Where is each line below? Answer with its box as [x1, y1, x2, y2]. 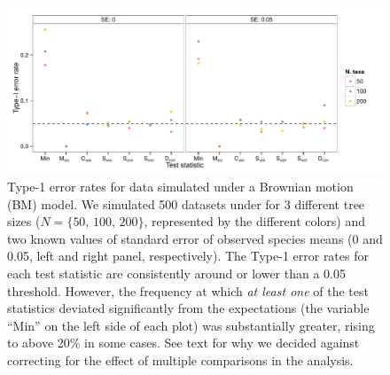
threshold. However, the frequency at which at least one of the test [7, 281, 369, 300]
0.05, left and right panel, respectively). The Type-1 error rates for [7, 246, 369, 265]
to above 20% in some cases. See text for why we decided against [7, 333, 360, 352]
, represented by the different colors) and [144, 212, 366, 230]
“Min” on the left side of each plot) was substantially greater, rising [7, 316, 375, 334]
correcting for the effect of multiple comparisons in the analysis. [7, 350, 354, 369]
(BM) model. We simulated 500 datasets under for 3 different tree [7, 194, 365, 213]
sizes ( [7, 212, 41, 230]
